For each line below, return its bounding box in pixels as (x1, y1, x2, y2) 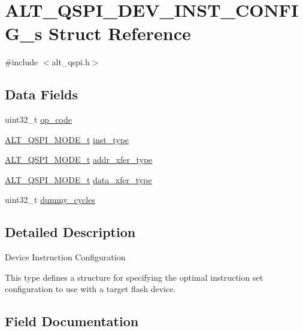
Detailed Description (5, 223, 136, 241)
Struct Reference (49, 21, 191, 45)
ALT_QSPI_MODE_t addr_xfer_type (5, 153, 153, 166)
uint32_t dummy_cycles (5, 193, 95, 206)
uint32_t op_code (5, 113, 72, 126)
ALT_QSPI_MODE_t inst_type (5, 133, 129, 145)
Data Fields (5, 85, 78, 104)
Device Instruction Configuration (5, 251, 126, 263)
